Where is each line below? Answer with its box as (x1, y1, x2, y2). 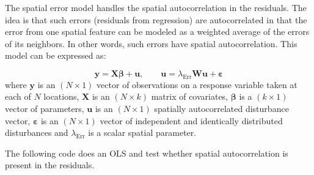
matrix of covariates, (151, 90, 228, 103)
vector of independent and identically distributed (100, 114, 283, 127)
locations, (43, 90, 79, 103)
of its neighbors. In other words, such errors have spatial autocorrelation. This (5, 37, 298, 50)
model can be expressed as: (5, 49, 106, 62)
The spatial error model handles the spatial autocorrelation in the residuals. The (5, 1, 307, 13)
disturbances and (5, 126, 68, 139)
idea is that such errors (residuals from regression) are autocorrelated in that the (5, 13, 307, 26)
